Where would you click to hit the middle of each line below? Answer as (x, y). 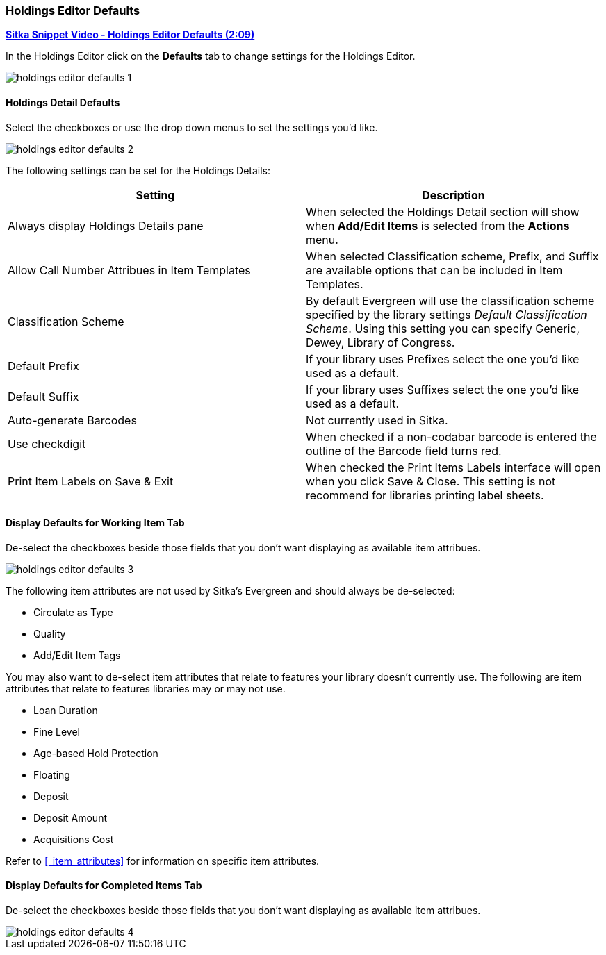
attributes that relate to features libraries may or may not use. (146, 688)
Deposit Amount (70, 817)
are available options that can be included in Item (434, 270)
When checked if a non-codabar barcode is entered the (451, 437)
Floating (52, 774)
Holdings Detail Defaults (63, 102)
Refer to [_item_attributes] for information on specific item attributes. (163, 861)
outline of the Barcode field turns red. (404, 450)
